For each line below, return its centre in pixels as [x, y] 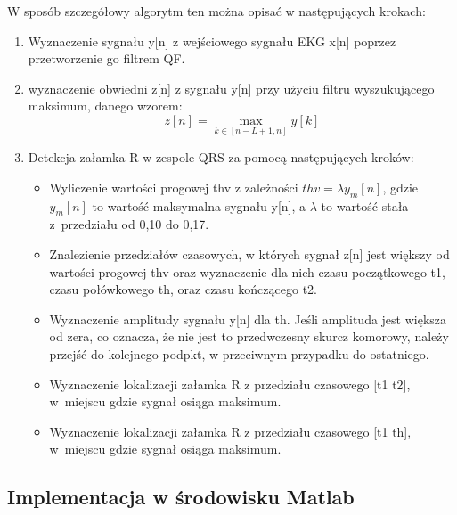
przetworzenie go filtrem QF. [106, 58]
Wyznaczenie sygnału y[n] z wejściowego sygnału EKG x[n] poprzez [212, 41]
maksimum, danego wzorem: [105, 106]
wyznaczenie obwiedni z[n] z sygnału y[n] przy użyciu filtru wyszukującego [231, 88]
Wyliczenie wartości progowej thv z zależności [174, 187]
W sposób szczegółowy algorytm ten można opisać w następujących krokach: [216, 11]
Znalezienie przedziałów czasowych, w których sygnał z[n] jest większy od [249, 253]
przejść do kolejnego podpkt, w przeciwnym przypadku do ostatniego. [239, 353]
